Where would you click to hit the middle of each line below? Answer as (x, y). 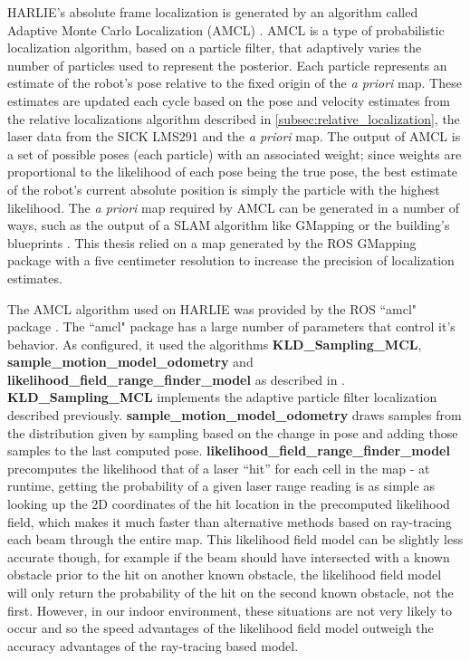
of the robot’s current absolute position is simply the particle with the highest (224, 189)
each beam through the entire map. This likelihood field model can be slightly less (235, 539)
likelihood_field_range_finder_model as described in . (177, 379)
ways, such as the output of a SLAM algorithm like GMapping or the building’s (229, 225)
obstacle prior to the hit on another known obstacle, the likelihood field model (225, 575)
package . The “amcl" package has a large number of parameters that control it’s (231, 326)
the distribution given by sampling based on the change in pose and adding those (233, 432)
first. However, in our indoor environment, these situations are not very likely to (230, 610)
